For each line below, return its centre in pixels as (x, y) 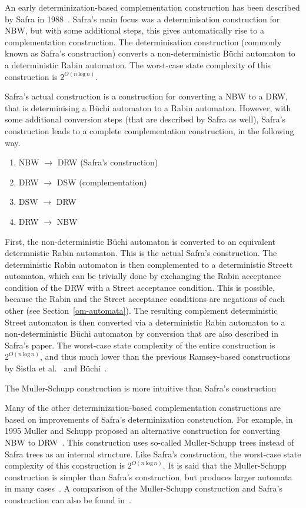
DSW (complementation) (102, 182)
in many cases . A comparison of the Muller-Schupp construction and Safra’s (144, 488)
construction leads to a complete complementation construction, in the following (149, 130)
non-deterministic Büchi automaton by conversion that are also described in (142, 333)
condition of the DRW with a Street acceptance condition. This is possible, (140, 287)
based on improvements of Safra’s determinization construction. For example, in (149, 419)
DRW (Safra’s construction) (108, 162)
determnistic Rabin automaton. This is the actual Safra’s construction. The (141, 253)
